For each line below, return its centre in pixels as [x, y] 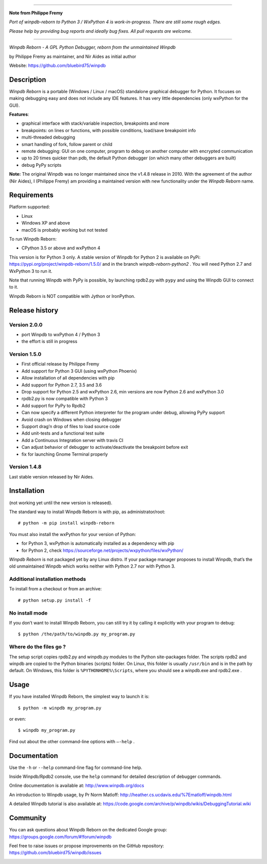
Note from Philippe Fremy [36, 13]
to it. [14, 287]
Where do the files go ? [38, 647]
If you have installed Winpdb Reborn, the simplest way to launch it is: [79, 696]
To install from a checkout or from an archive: [56, 589]
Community [28, 818]
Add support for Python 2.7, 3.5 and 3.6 [62, 385]
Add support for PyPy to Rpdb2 [53, 405]
